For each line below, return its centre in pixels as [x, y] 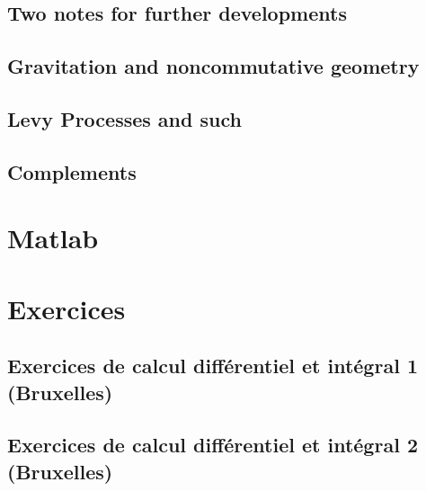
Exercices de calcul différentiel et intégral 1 [213, 366]
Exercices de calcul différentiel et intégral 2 [213, 445]
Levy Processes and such [124, 118]
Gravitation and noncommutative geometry [213, 66]
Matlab [53, 238]
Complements [72, 171]
